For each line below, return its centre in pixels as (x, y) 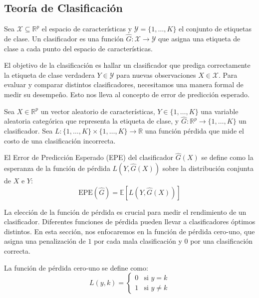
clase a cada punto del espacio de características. (78, 48)
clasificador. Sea (28, 130)
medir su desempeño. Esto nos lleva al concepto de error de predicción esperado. (127, 94)
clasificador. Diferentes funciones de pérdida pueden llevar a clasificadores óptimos (130, 222)
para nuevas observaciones (156, 74)
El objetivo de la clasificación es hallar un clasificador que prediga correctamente (127, 65)
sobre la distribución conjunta (208, 168)
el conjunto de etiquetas (215, 29)
